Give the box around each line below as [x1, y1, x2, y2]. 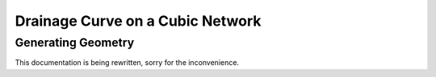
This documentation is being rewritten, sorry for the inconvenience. [15, 58, 240, 67]
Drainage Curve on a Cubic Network [15, 12, 262, 30]
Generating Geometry [15, 35, 135, 50]
